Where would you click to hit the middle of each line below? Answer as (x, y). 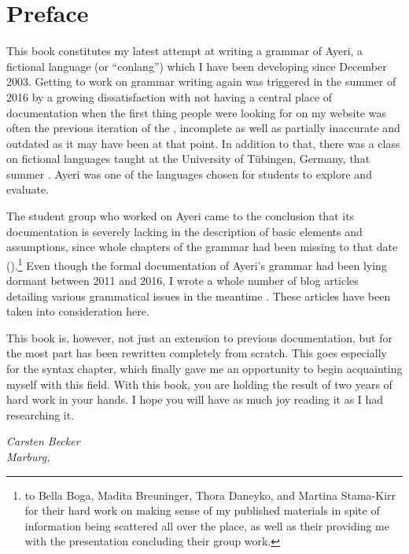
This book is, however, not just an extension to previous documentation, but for (199, 337)
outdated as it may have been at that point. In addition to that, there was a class (203, 143)
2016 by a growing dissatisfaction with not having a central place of (169, 96)
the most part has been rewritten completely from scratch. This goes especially (197, 353)
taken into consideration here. (78, 311)
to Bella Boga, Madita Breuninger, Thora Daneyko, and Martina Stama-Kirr (210, 495)
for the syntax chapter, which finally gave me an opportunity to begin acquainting (204, 369)
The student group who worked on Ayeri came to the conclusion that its (181, 216)
